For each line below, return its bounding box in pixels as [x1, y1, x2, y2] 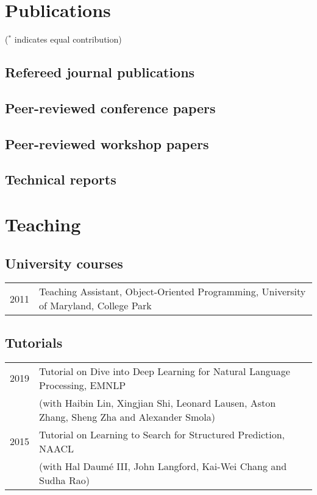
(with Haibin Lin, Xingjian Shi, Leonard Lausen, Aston [39, 395, 276, 410]
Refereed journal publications [5, 63, 195, 82]
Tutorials [5, 332, 63, 351]
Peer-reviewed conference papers [5, 98, 216, 117]
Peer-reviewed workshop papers [5, 134, 209, 153]
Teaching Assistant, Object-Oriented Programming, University [39, 284, 306, 299]
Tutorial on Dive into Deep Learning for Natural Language [39, 363, 290, 378]
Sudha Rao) [39, 472, 90, 487]
